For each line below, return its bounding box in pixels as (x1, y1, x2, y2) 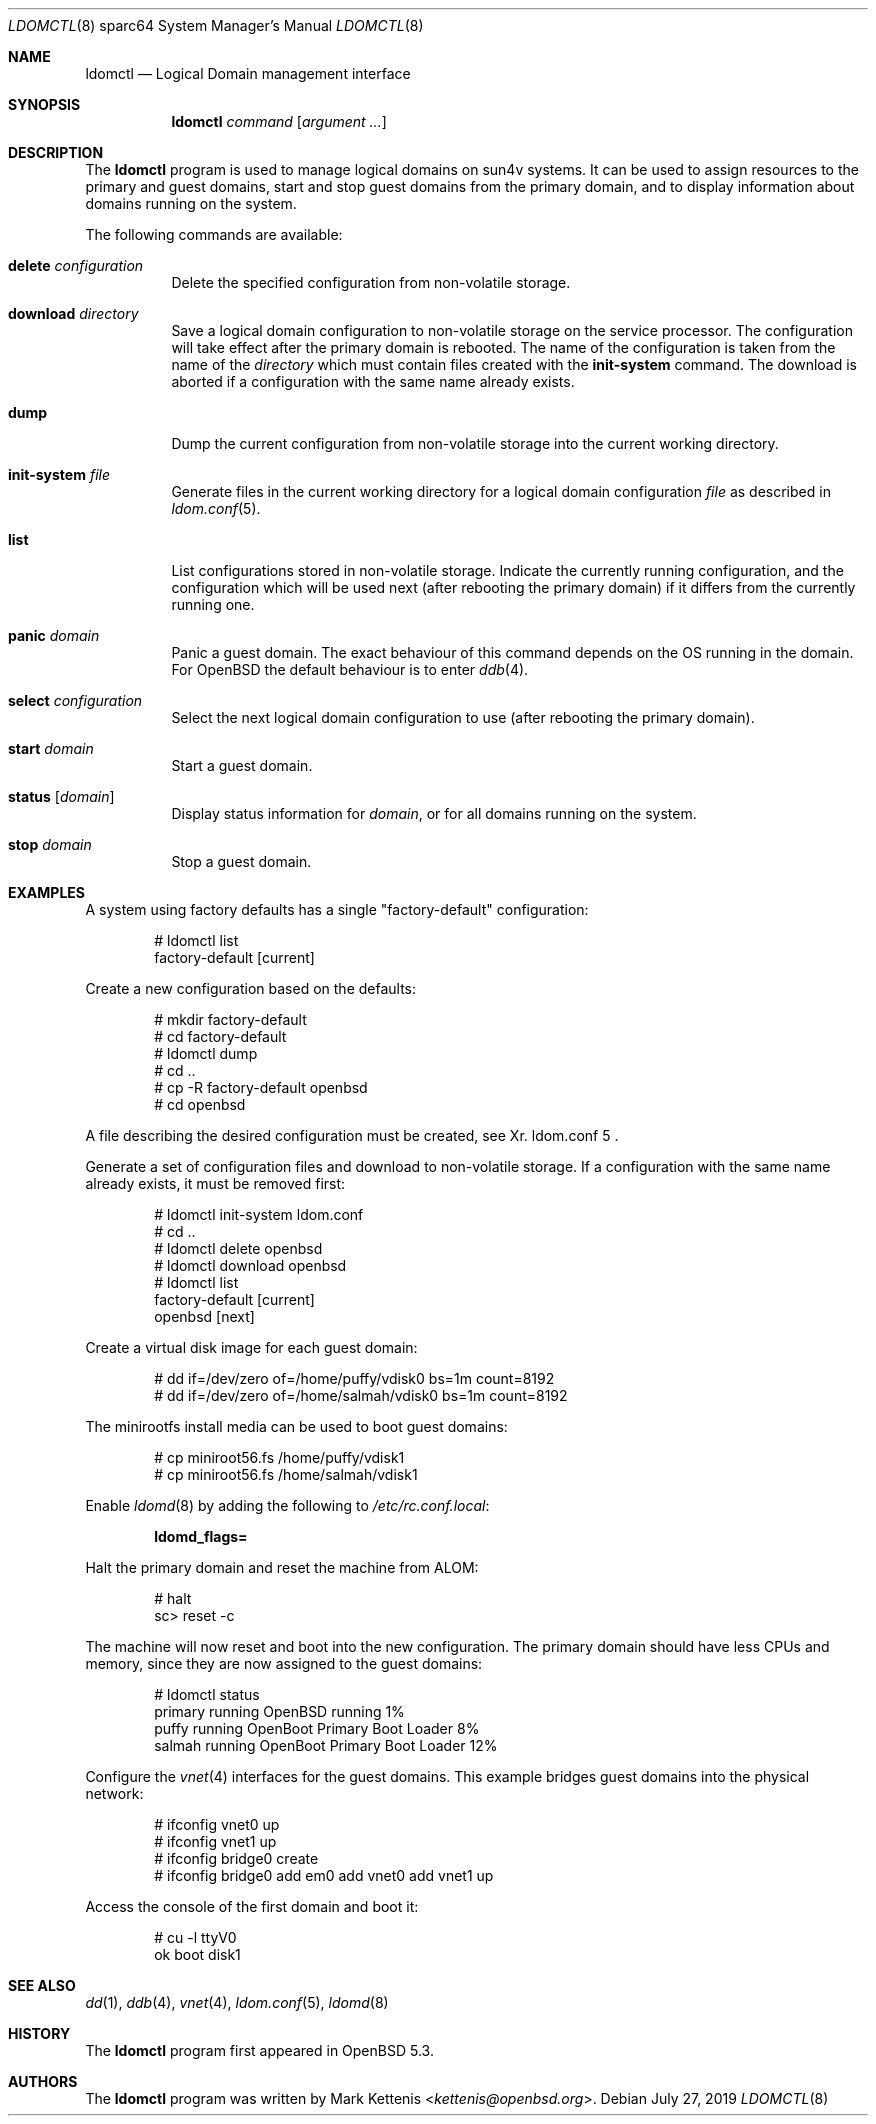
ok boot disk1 (154, 1946, 241, 1963)
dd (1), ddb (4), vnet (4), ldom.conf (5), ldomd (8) (85, 1994, 389, 2011)
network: (85, 1785, 144, 1802)
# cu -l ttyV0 (154, 1929, 237, 1946)
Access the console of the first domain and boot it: (85, 1898, 419, 1915)
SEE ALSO (8, 1977, 76, 1994)
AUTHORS (8, 2073, 78, 2090)
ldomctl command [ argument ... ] (171, 113, 387, 130)
